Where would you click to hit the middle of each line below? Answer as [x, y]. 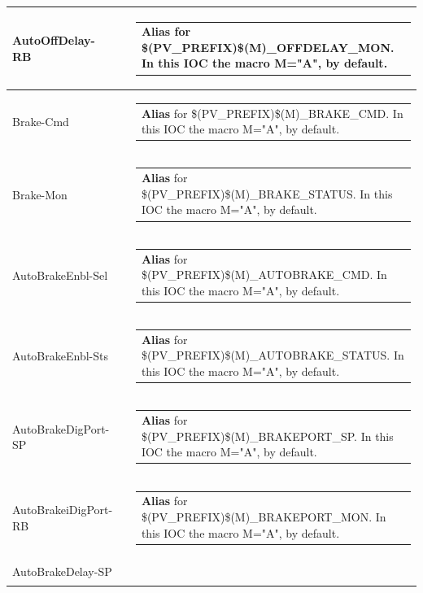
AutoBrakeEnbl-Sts [60, 356]
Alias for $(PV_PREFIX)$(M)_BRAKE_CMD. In [272, 113]
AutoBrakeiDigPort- [63, 510]
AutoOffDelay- [54, 39]
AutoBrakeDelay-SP [62, 571]
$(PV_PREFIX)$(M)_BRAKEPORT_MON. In [264, 516]
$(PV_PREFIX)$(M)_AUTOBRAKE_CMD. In [264, 275]
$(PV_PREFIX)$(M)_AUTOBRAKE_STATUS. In [273, 355]
